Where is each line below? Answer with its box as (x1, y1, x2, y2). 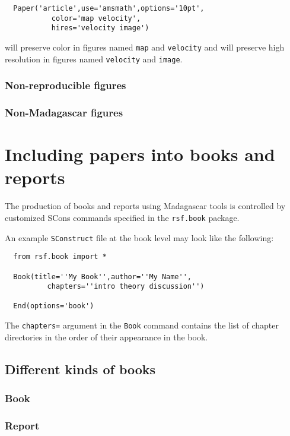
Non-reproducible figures (5, 78, 126, 93)
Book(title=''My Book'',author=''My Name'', (13, 272, 192, 281)
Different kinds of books (5, 359, 156, 378)
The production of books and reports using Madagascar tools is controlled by (5, 200, 286, 212)
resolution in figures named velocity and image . (5, 52, 183, 65)
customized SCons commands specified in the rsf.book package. (5, 211, 240, 223)
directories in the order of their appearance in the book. (5, 330, 208, 343)
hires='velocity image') (51, 24, 149, 33)
